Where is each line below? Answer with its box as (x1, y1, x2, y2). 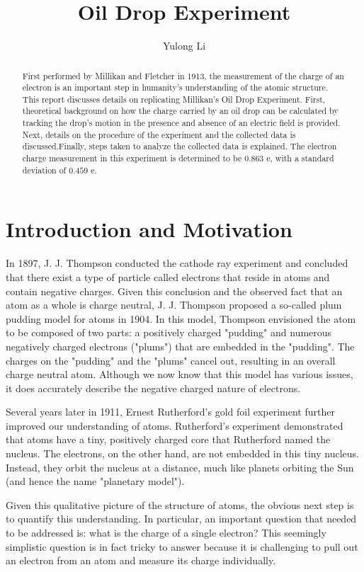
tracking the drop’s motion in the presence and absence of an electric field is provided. (22, 117, 341, 129)
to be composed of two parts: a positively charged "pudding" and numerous (6, 325, 332, 340)
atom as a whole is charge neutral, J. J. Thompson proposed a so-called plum (6, 297, 342, 312)
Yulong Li (162, 38, 206, 53)
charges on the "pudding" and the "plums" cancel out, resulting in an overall (6, 353, 336, 367)
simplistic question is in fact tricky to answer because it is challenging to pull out (6, 539, 358, 554)
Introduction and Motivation (6, 214, 292, 244)
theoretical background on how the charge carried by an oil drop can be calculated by (22, 105, 339, 117)
